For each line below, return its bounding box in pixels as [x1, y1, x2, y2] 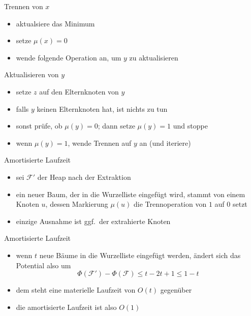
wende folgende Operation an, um [16, 52, 121, 62]
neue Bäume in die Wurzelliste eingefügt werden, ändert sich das [39, 249, 241, 260]
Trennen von [4, 1, 43, 11]
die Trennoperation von [134, 199, 207, 209]
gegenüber [160, 285, 192, 295]
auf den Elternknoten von [39, 86, 119, 97]
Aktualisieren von [4, 69, 59, 80]
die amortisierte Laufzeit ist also [16, 301, 117, 312]
